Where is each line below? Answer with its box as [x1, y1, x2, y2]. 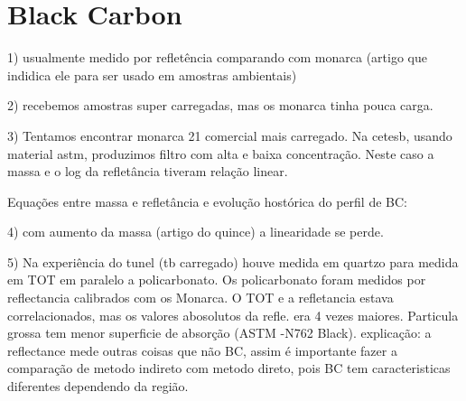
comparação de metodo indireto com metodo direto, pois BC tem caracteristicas [7, 359, 451, 378]
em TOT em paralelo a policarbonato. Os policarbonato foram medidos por [7, 270, 426, 289]
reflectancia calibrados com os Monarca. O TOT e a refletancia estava [7, 288, 394, 307]
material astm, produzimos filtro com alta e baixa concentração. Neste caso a [7, 144, 434, 163]
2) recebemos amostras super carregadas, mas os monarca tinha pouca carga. [7, 96, 433, 115]
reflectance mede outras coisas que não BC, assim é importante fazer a [7, 340, 397, 359]
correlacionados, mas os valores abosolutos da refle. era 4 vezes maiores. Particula [7, 305, 459, 324]
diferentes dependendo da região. [7, 377, 189, 396]
